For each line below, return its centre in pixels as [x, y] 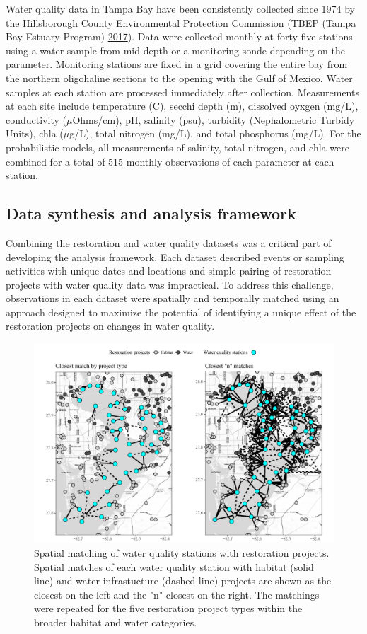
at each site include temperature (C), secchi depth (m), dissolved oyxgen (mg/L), [182, 106]
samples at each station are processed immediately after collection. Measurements [182, 92]
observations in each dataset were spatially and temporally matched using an [173, 298]
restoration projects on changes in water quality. [110, 326]
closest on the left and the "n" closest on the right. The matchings [177, 594]
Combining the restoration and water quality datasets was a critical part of [169, 242]
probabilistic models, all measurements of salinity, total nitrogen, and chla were [177, 147]
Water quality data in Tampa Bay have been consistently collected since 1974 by [180, 8]
